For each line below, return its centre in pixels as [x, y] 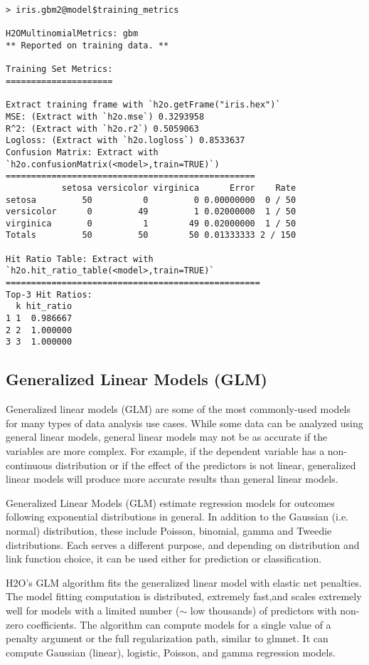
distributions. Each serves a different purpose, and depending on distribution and [183, 544]
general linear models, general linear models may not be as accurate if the [167, 437]
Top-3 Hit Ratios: [49, 294]
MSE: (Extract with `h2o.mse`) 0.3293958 [105, 116]
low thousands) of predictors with [263, 610]
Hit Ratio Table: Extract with [80, 259]
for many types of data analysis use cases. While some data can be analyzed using [184, 423]
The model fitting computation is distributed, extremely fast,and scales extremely [184, 596]
